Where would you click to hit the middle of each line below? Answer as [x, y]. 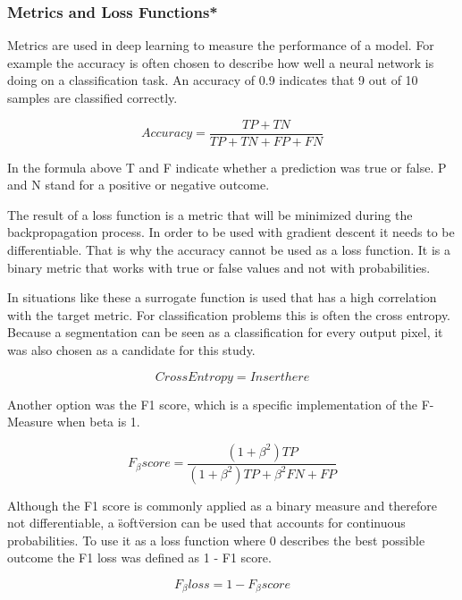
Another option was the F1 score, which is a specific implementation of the [213, 404]
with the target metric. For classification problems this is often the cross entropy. [229, 314]
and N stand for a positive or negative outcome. [139, 185]
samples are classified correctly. [92, 97]
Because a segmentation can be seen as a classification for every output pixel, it [225, 332]
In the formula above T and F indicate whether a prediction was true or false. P [227, 167]
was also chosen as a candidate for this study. [131, 350]
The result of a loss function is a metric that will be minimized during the [210, 214]
